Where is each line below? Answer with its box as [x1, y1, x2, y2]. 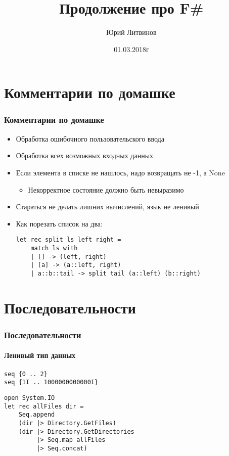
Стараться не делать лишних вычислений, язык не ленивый [16, 201, 199, 212]
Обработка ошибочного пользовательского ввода [16, 133, 164, 144]
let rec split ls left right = [16, 236, 121, 244]
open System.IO [4, 394, 55, 401]
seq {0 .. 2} [4, 370, 48, 378]
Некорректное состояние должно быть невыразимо [28, 184, 184, 195]
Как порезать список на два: [16, 218, 103, 229]
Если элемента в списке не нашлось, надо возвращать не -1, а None [16, 167, 225, 177]
